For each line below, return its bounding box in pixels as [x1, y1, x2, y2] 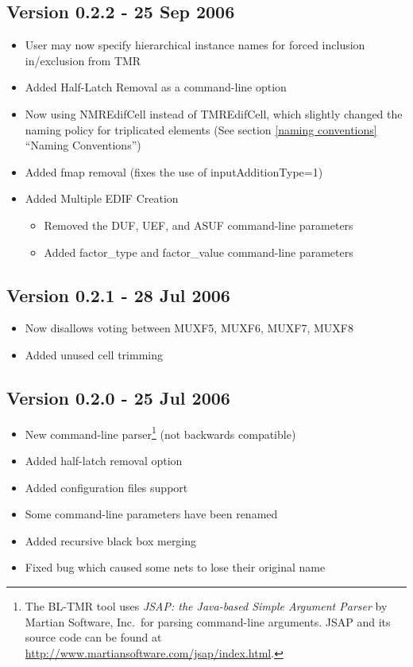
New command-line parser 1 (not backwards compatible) [25, 423, 296, 442]
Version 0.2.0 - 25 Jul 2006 [6, 385, 230, 409]
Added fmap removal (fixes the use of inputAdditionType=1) [25, 163, 323, 180]
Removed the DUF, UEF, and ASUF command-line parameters [44, 216, 353, 233]
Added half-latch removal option [25, 452, 183, 468]
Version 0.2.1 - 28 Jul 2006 [6, 282, 230, 307]
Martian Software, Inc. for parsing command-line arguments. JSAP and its [25, 613, 391, 630]
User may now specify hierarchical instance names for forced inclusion [25, 37, 365, 53]
